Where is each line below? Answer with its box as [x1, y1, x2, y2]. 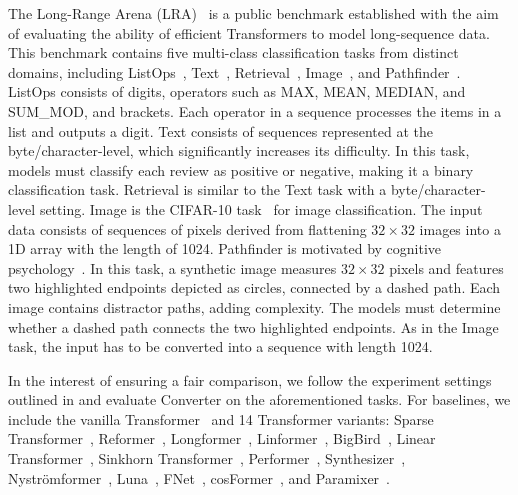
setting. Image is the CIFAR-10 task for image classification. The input [39, 198, 483, 219]
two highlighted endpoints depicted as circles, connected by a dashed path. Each [8, 277, 501, 298]
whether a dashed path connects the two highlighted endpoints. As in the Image [8, 316, 499, 337]
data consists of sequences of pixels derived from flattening [8, 218, 367, 239]
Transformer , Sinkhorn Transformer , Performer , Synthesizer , [8, 448, 406, 469]
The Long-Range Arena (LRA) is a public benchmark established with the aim [8, 3, 499, 23]
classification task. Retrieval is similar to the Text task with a [8, 179, 387, 200]
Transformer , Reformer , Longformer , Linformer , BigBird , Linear [8, 428, 436, 449]
